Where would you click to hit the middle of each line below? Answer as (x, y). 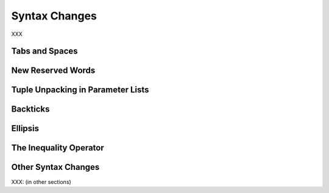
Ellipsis (25, 128)
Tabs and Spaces (45, 51)
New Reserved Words (53, 71)
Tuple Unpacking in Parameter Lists (80, 90)
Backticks (30, 109)
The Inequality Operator (58, 148)
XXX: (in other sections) (41, 181)
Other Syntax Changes (55, 167)
